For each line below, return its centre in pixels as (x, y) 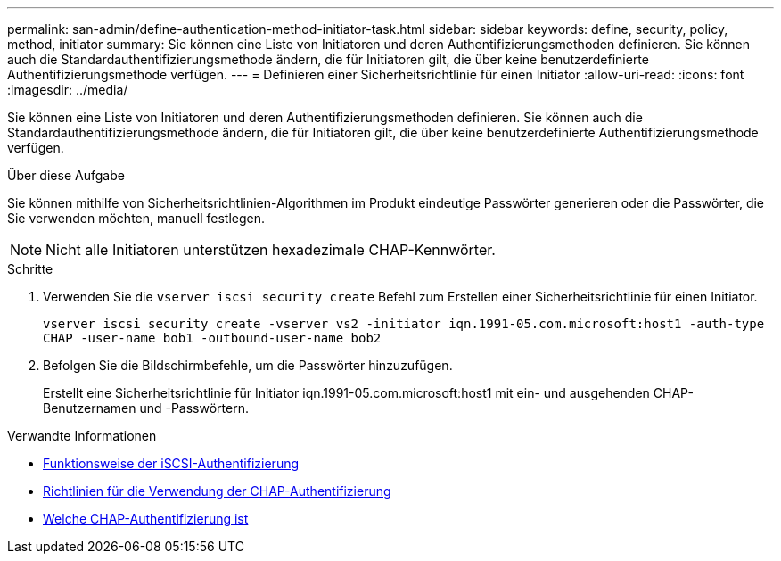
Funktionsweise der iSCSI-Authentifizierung (171, 463)
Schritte (30, 269)
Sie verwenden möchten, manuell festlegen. (136, 218)
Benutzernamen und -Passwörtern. (146, 408)
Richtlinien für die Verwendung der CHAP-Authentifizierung (217, 491)
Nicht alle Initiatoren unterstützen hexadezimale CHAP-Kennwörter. (271, 250)
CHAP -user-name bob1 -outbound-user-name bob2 (212, 338)
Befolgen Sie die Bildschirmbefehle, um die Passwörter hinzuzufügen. (248, 365)
